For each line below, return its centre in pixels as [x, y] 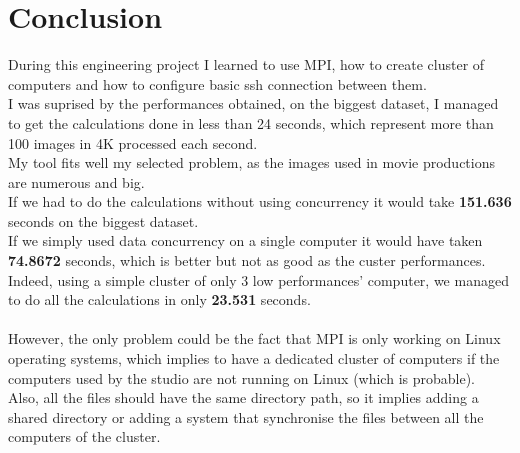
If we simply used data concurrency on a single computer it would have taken [245, 240]
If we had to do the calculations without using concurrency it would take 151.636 [260, 201]
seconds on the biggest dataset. [103, 220]
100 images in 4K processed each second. [133, 142]
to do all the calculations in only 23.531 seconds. [159, 299]
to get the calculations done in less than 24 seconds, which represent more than [251, 122]
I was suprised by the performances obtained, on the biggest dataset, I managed [253, 103]
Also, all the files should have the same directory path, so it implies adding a [243, 397]
